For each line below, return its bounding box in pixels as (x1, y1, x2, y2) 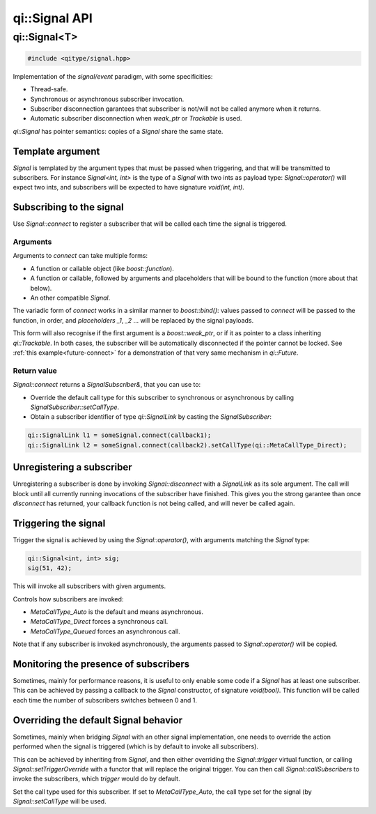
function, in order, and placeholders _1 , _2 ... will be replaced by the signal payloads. (13, 316, 254, 324)
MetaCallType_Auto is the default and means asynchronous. (30, 608, 203, 616)
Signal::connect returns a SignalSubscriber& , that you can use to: (13, 381, 201, 389)
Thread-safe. (30, 85, 68, 93)
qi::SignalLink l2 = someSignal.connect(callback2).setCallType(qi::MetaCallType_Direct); (27, 441, 347, 449)
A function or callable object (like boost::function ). (30, 264, 174, 272)
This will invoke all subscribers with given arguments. (13, 582, 166, 590)
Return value (13, 366, 57, 376)
